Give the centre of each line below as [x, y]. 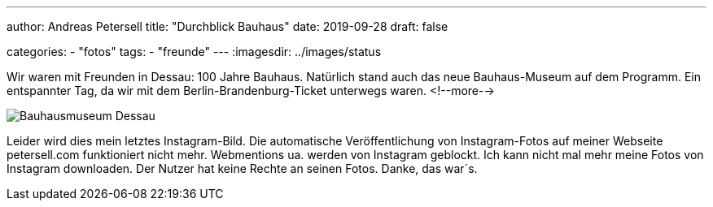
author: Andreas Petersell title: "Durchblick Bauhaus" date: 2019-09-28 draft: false [227, 26]
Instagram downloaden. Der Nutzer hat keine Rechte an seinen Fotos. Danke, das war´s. [242, 168]
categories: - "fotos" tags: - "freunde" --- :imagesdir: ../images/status [194, 52]
